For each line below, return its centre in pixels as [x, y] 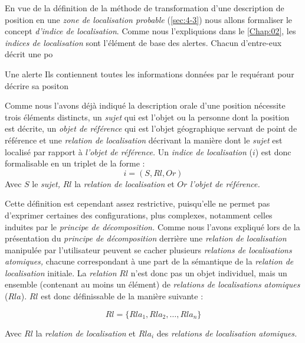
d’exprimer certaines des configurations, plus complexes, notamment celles [139, 215]
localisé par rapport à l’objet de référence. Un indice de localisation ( [129, 151]
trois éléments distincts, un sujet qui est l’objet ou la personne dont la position [147, 117]
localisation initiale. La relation [61, 272]
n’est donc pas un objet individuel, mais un [209, 272]
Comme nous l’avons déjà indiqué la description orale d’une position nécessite [145, 105]
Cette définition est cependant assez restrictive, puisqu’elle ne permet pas [137, 203]
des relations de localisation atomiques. [227, 333]
